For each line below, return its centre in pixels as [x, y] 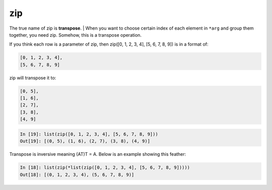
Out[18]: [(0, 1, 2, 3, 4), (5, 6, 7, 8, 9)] [77, 174]
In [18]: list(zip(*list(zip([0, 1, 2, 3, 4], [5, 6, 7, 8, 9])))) [105, 168]
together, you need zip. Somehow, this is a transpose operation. [76, 35]
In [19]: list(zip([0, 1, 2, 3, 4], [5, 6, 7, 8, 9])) [89, 134]
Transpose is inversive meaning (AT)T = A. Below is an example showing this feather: [98, 154]
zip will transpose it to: [33, 77]
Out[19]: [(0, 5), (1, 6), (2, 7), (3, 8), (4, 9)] [85, 141]
